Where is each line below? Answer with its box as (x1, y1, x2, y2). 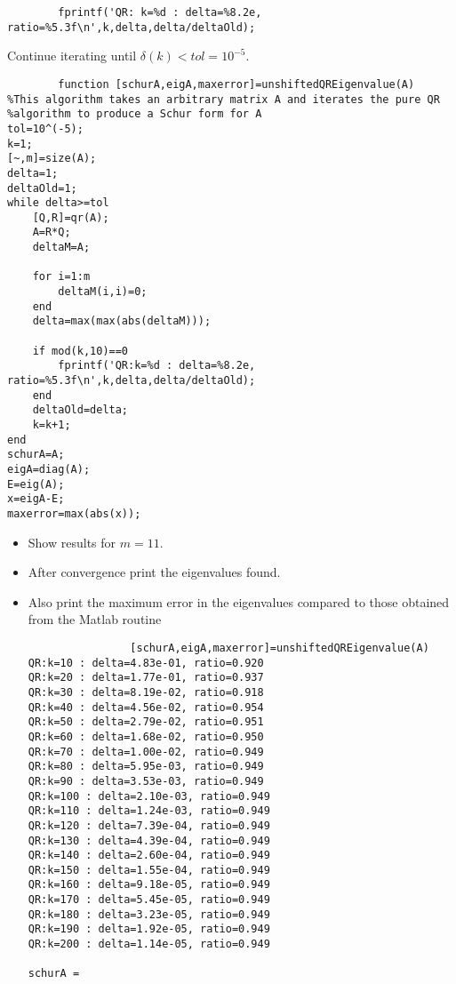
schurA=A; (7, 448, 65, 461)
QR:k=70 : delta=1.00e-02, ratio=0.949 (28, 745, 264, 758)
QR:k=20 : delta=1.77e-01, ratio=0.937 (28, 671, 264, 684)
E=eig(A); (7, 477, 65, 491)
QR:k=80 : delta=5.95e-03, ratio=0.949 (28, 760, 264, 773)
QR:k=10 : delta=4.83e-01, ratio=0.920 (28, 656, 264, 669)
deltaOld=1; (7, 181, 77, 195)
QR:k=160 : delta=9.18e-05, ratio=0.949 (28, 878, 270, 892)
